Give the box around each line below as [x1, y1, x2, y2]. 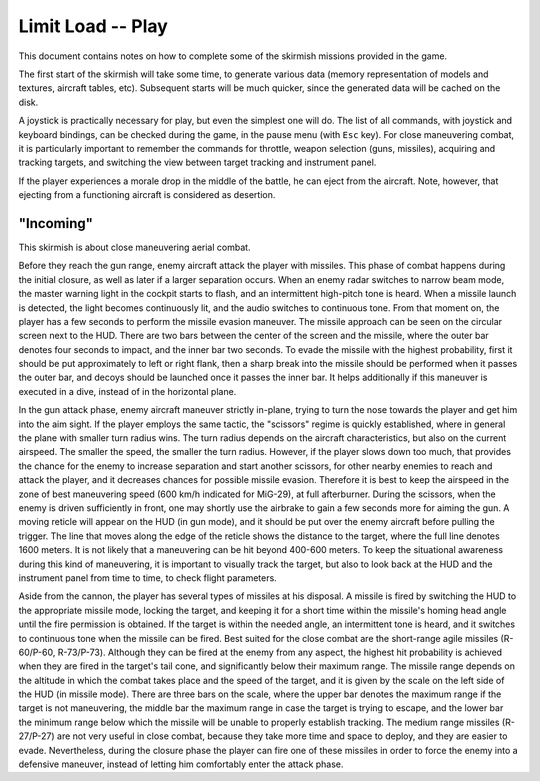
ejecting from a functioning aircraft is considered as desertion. [18, 189, 276, 201]
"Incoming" [18, 215, 94, 232]
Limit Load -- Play [18, 15, 169, 37]
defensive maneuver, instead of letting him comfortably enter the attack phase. [18, 758, 344, 770]
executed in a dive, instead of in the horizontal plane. [18, 385, 237, 397]
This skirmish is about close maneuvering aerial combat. [18, 241, 251, 253]
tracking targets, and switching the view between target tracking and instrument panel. [18, 156, 377, 169]
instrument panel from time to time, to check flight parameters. [18, 571, 277, 584]
